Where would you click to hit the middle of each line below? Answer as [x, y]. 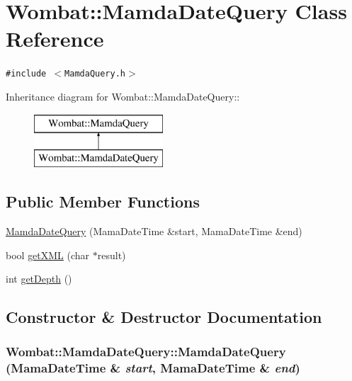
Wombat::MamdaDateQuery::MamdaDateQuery [146, 352]
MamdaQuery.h [95, 74]
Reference [55, 39]
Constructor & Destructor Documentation [164, 317]
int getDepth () [39, 279]
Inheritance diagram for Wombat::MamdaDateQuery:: [123, 96]
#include [26, 74]
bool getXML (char [48, 255]
